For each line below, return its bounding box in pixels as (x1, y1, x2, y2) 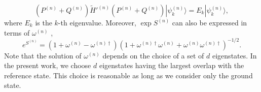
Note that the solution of (4, 50, 82, 60)
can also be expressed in (172, 17, 247, 27)
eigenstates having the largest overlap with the (99, 60, 244, 71)
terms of (4, 27, 30, 38)
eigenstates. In (212, 50, 257, 60)
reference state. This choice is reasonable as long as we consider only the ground (4, 70, 253, 80)
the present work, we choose (4, 60, 91, 71)
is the (35, 17, 52, 27)
